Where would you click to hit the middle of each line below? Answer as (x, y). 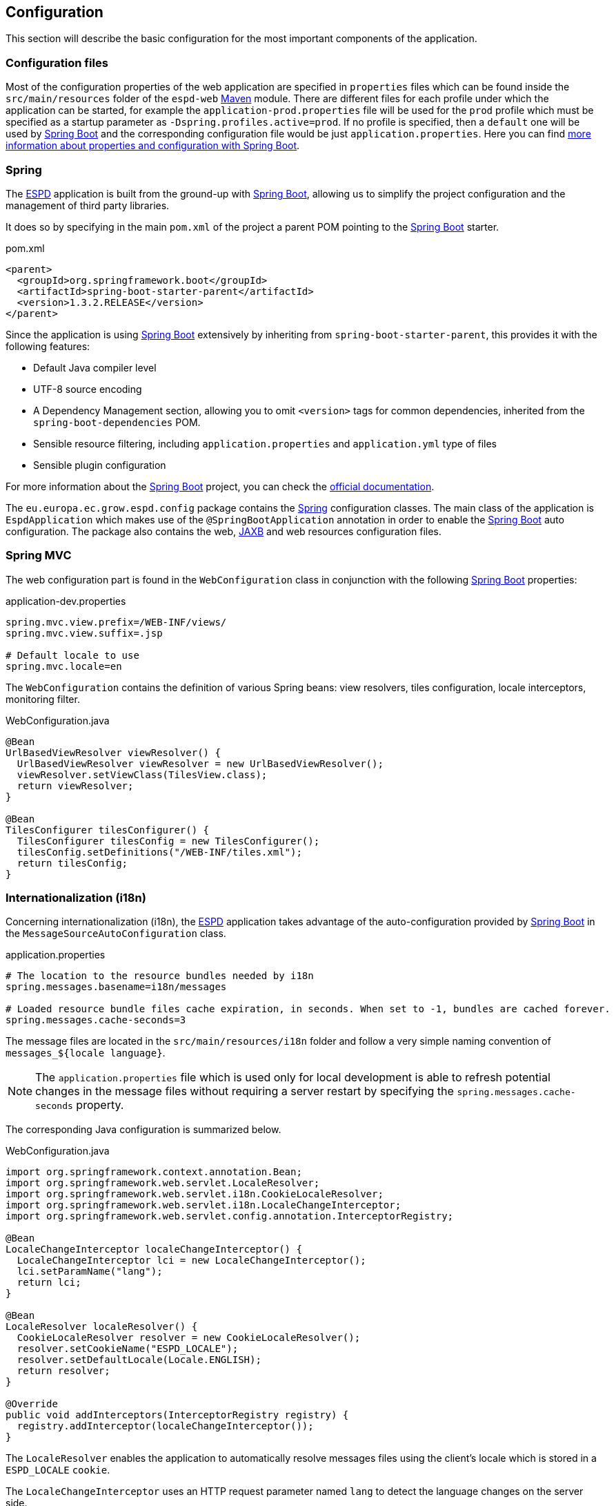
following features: (48, 346)
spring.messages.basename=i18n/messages (116, 987)
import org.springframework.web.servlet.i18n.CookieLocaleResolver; (195, 1194)
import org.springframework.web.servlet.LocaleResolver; (163, 1183)
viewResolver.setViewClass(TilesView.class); (142, 774)
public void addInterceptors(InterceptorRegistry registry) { (177, 1415)
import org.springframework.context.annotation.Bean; (154, 1172)
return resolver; (63, 1371)
